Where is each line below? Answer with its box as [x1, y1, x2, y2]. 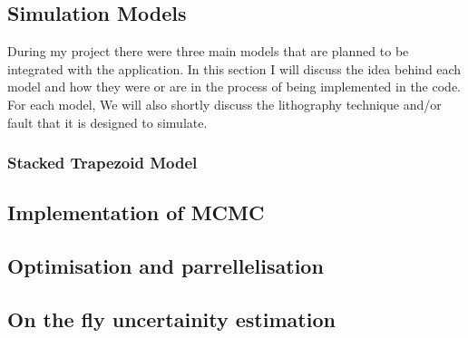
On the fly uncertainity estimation [7, 304, 336, 333]
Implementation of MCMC [7, 198, 265, 227]
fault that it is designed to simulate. [7, 112, 208, 131]
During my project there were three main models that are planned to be [7, 42, 409, 61]
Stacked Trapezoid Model [7, 151, 198, 174]
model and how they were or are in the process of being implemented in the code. [7, 77, 461, 96]
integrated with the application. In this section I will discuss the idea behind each [7, 59, 462, 78]
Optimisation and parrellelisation [7, 252, 324, 280]
